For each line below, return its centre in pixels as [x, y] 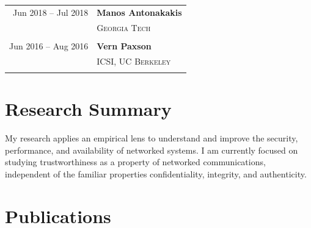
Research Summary [88, 109]
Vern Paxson [124, 45]
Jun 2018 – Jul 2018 [51, 12]
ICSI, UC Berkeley [134, 61]
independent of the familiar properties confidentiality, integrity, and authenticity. [156, 173]
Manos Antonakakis [139, 12]
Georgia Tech [124, 27]
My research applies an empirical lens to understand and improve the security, [152, 138]
